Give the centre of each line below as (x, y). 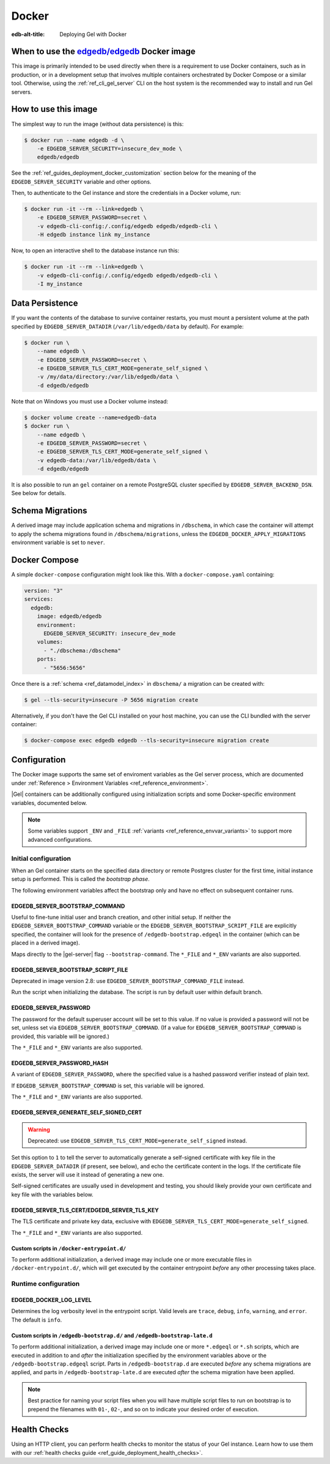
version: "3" (44, 591)
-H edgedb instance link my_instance (94, 235)
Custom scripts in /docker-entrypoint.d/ (69, 1248)
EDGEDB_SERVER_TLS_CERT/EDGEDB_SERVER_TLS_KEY (85, 1210)
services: (39, 599)
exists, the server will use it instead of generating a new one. (88, 1175)
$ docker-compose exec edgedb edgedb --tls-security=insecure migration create (147, 740)
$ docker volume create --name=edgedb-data (90, 417)
